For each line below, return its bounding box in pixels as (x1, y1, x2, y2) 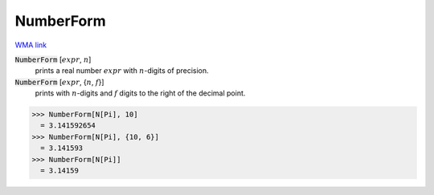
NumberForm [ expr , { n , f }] (14, 77, 104, 87)
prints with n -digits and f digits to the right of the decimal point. (35, 88, 246, 98)
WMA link (14, 40, 47, 50)
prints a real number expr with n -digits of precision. (35, 66, 209, 75)
